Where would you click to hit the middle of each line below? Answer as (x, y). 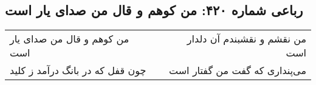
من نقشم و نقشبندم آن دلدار (246, 39)
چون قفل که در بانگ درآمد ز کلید (78, 70)
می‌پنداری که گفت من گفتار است (238, 70)
